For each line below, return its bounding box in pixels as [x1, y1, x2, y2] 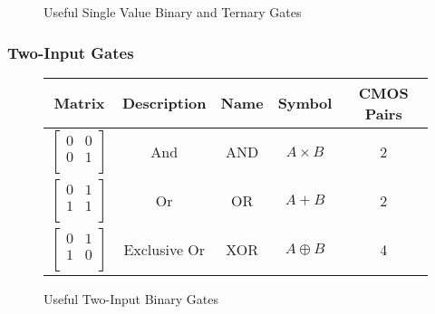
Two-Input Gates [7, 41, 134, 63]
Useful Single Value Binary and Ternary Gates [43, 3, 302, 21]
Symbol [277, 92, 333, 114]
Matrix [53, 92, 105, 114]
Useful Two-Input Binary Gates [43, 289, 218, 308]
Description [121, 92, 207, 114]
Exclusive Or [123, 239, 206, 261]
